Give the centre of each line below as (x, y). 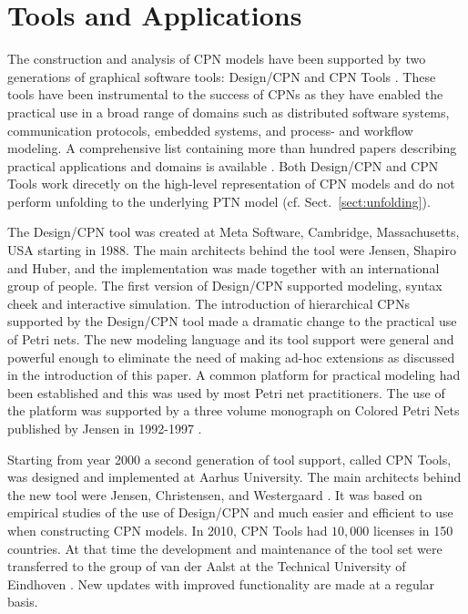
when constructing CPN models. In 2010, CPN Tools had (168, 530)
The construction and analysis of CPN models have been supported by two (217, 59)
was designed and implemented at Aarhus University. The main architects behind (234, 477)
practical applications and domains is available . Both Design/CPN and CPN (223, 165)
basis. (23, 602)
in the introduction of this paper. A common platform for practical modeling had (234, 375)
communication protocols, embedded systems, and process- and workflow (210, 130)
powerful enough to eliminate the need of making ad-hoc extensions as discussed (231, 357)
